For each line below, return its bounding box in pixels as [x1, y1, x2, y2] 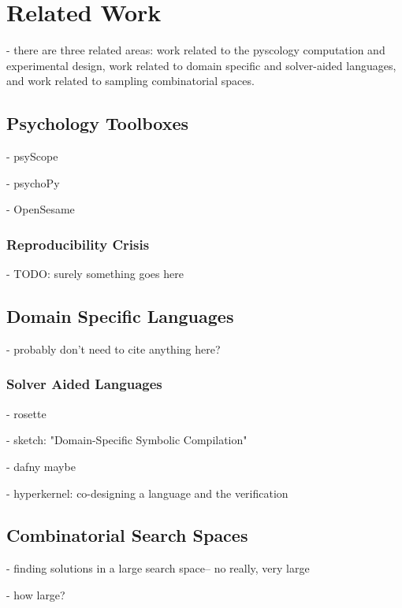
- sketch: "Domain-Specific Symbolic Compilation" [6, 432, 248, 448]
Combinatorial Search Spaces [6, 523, 248, 547]
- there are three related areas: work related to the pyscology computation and [6, 42, 385, 58]
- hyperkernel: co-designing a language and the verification [6, 484, 288, 501]
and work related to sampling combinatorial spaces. [6, 72, 255, 89]
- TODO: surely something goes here [6, 265, 184, 282]
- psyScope [6, 148, 58, 165]
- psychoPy [6, 174, 60, 191]
